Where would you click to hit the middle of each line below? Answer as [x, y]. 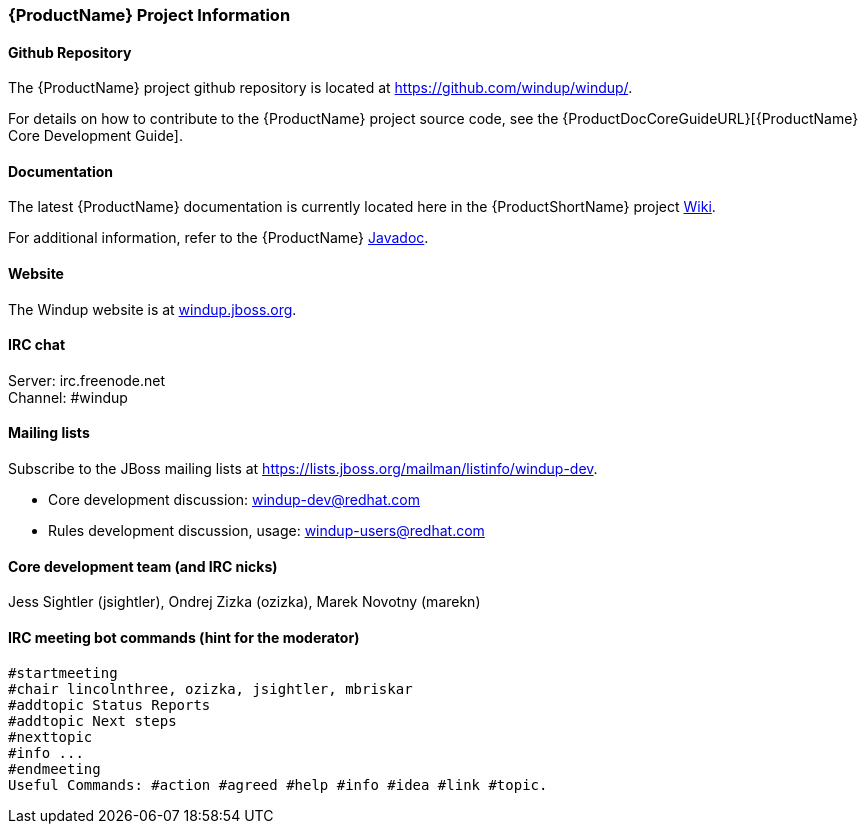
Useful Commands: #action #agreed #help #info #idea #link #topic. [278, 784]
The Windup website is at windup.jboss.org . [152, 309]
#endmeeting [54, 768]
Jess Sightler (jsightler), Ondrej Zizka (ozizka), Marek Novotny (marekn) [244, 602]
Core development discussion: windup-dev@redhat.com [234, 500]
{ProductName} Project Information [149, 15]
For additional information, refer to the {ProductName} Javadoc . [218, 238]
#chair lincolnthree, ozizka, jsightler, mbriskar [210, 688]
